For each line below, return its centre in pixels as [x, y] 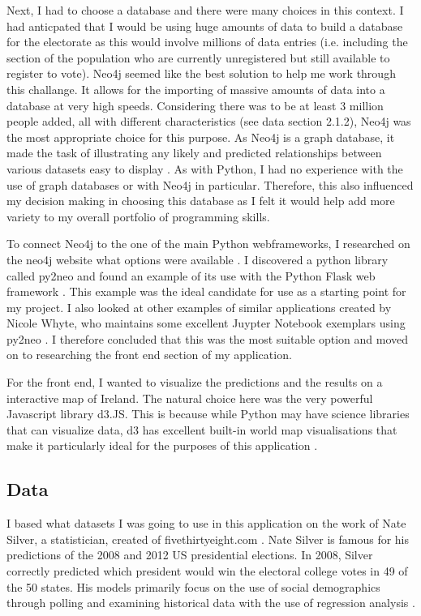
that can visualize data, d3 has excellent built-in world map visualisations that [202, 429]
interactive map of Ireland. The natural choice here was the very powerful [190, 398]
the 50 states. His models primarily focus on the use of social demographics [193, 586]
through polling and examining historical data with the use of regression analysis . [211, 603]
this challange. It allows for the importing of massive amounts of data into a [196, 89]
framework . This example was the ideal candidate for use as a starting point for [206, 291]
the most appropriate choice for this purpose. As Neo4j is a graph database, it [201, 137]
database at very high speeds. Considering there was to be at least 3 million [195, 105]
